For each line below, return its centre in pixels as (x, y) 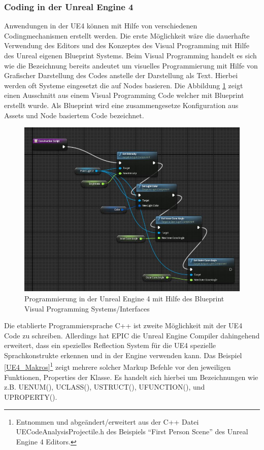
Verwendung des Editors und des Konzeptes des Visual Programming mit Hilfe (127, 45)
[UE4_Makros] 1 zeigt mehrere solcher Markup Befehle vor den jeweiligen (118, 366)
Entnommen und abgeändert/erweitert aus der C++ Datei (107, 421)
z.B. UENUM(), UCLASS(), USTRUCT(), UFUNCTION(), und (105, 387)
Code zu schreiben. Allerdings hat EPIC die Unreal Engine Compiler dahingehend (132, 335)
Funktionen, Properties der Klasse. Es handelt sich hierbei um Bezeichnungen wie (131, 377)
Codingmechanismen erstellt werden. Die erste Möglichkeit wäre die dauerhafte (127, 35)
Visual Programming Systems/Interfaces (87, 308)
